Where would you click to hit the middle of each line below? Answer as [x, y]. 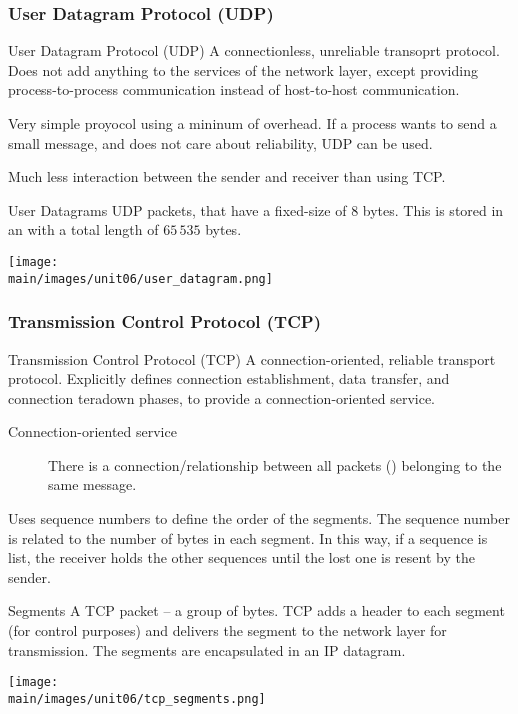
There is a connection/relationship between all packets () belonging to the [275, 464]
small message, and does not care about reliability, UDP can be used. [220, 142]
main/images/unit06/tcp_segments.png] [137, 698]
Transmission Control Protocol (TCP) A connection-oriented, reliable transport [252, 358]
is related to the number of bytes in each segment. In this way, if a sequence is [248, 537]
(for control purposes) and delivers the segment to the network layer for [227, 630]
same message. [92, 484]
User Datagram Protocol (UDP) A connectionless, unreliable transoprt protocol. [254, 50]
